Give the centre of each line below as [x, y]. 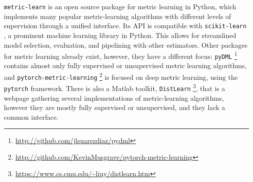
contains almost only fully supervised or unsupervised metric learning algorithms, [125, 65]
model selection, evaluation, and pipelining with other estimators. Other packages [126, 45]
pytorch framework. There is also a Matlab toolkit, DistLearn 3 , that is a [115, 87]
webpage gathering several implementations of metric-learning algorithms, [114, 98]
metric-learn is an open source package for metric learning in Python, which [120, 6]
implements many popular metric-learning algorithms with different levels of [117, 16]
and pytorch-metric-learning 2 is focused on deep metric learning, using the [121, 76]
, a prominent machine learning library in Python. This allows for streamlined [120, 35]
